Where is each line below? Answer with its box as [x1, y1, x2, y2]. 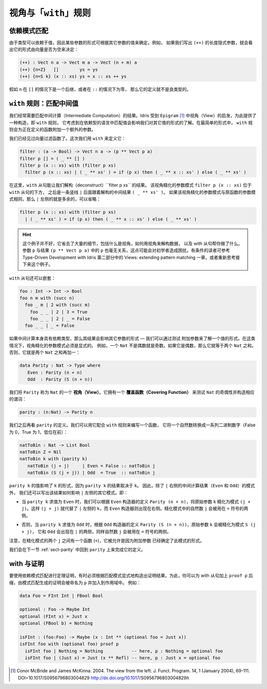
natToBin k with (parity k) [19, 456, 88, 462]
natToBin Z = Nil [19, 449, 62, 455]
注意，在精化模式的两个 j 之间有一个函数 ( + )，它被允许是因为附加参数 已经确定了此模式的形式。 [9, 537, 205, 544]
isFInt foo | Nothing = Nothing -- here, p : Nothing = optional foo [25, 648, 223, 654]
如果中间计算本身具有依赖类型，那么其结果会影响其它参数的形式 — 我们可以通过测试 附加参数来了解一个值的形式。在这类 [9, 335, 256, 341]
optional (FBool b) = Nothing [19, 621, 93, 626]
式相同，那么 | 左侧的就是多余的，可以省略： [9, 196, 101, 202]
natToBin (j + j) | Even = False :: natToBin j [27, 463, 155, 468]
